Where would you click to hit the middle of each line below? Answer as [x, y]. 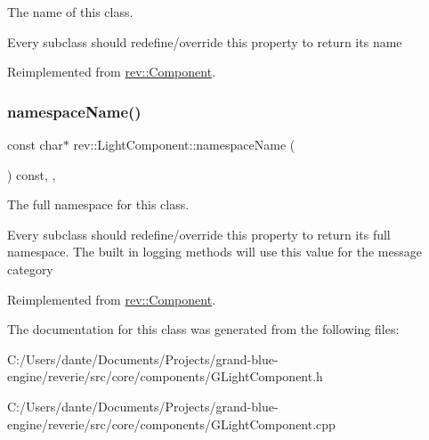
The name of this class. [70, 12]
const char [35, 144]
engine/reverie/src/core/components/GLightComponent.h [165, 376]
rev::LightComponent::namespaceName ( [184, 144]
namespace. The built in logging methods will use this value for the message [214, 252]
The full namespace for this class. [98, 204]
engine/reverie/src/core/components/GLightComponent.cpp [171, 424]
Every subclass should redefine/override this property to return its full [199, 234]
